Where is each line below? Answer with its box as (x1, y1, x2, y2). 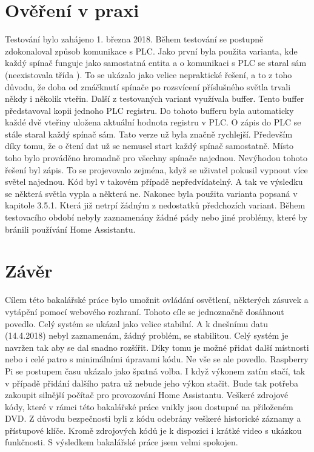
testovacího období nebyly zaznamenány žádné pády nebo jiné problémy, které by (5, 211, 308, 224)
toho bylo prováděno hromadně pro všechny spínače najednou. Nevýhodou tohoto (5, 151, 307, 164)
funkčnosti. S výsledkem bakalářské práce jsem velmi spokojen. (5, 436, 238, 448)
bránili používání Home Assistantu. (5, 222, 136, 235)
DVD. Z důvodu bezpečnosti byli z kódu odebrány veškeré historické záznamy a (5, 412, 301, 425)
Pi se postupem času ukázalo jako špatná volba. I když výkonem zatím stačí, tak (5, 364, 306, 377)
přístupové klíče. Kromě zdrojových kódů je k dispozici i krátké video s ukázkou (5, 424, 302, 436)
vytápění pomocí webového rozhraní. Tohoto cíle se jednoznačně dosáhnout (5, 305, 284, 317)
